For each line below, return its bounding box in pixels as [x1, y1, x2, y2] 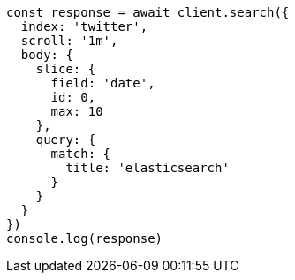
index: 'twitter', [20, 19, 148, 34]
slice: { [35, 62, 96, 76]
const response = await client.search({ [6, 5, 290, 19]
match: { [50, 147, 111, 161]
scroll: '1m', [20, 34, 118, 48]
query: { [35, 132, 96, 147]
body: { [20, 48, 73, 62]
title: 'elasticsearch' [65, 161, 230, 175]
